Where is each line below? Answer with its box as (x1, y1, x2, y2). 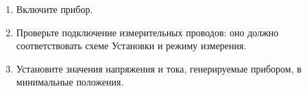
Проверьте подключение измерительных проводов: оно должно (16, 25, 279, 39)
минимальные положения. (16, 75, 124, 89)
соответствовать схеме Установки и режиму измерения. (16, 38, 247, 53)
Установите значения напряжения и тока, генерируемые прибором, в (16, 61, 302, 75)
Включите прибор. (16, 2, 93, 16)
